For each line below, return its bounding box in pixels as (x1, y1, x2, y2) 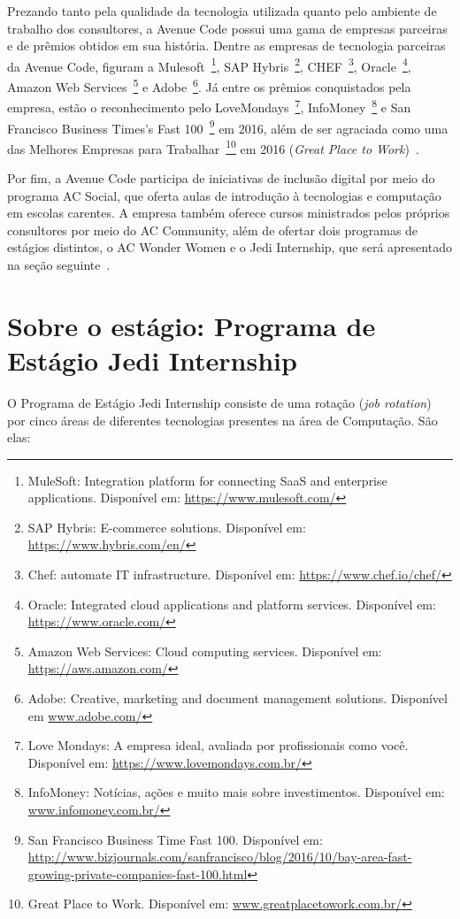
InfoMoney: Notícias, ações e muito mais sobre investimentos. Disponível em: (27, 783, 445, 801)
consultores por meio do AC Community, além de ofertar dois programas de (7, 220, 418, 239)
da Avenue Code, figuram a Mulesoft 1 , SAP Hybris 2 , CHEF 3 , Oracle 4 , (7, 54, 411, 75)
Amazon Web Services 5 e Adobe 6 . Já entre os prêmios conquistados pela (7, 75, 411, 96)
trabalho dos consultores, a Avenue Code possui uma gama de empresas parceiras (7, 19, 448, 37)
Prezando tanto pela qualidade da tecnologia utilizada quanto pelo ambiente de (7, 2, 437, 19)
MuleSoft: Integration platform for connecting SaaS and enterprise (27, 471, 387, 489)
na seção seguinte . (7, 256, 111, 273)
